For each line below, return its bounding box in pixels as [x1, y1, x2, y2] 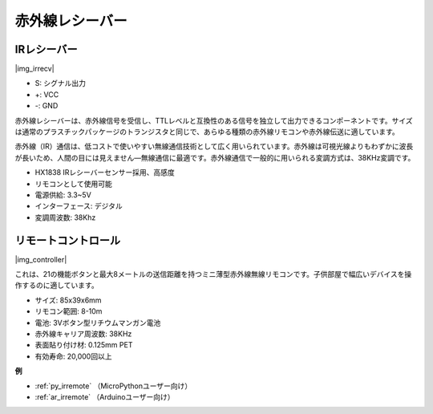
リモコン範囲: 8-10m [34, 306, 103, 316]
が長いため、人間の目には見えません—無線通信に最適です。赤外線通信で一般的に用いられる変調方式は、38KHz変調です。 [14, 152, 415, 162]
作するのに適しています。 [14, 281, 99, 290]
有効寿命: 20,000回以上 [34, 351, 112, 361]
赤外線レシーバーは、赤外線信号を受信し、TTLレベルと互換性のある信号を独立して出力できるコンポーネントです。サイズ [14, 116, 413, 125]
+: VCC [34, 89, 59, 99]
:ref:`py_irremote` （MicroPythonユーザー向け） [34, 381, 192, 391]
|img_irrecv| [14, 64, 55, 74]
